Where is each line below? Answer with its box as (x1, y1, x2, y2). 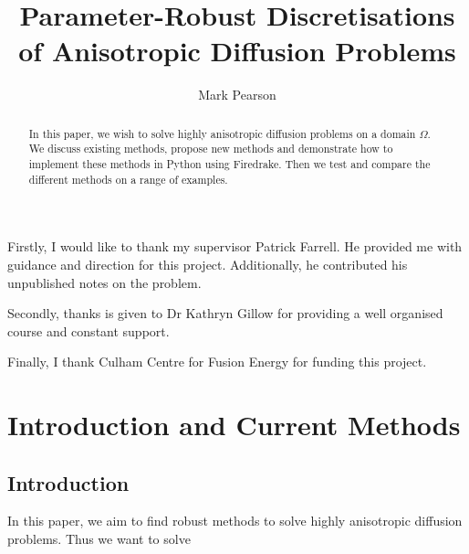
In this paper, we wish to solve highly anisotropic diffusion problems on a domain (28, 125, 416, 141)
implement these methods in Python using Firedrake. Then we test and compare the (28, 156, 431, 172)
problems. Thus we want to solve (7, 529, 191, 549)
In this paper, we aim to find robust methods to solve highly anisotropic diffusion (7, 511, 463, 530)
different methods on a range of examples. (28, 171, 228, 186)
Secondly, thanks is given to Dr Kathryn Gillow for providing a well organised (7, 304, 443, 323)
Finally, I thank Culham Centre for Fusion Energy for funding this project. (7, 352, 427, 371)
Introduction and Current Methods (7, 406, 461, 443)
